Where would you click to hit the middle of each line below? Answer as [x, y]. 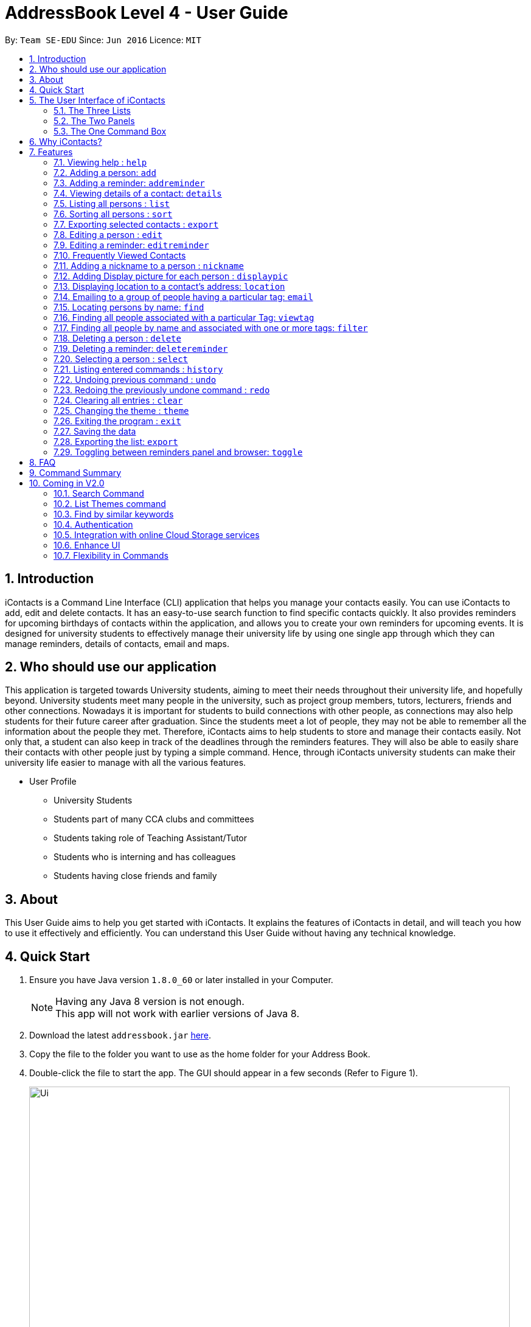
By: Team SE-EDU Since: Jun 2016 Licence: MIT [103, 40]
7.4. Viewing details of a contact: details [138, 193]
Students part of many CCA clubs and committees [154, 819]
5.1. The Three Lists [92, 110]
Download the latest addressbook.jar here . [120, 1035]
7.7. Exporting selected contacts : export [136, 224]
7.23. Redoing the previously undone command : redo [162, 390]
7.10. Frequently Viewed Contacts [120, 255]
